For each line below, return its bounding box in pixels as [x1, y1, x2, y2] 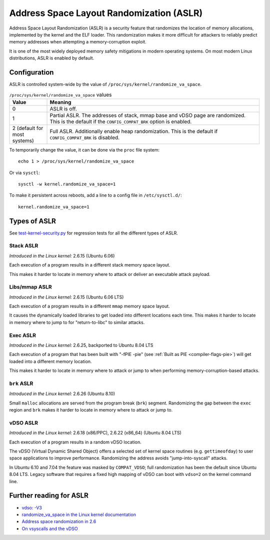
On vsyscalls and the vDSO [21, 525, 78, 531]
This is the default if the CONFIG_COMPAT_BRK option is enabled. [49, 118, 192, 125]
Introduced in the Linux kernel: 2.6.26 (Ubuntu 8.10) [9, 390, 115, 397]
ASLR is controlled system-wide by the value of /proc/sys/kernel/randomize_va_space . [9, 81, 202, 87]
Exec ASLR [9, 331, 36, 338]
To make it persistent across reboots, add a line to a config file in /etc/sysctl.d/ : [9, 192, 182, 198]
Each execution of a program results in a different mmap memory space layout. [9, 303, 170, 309]
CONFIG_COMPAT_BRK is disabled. [49, 134, 120, 141]
